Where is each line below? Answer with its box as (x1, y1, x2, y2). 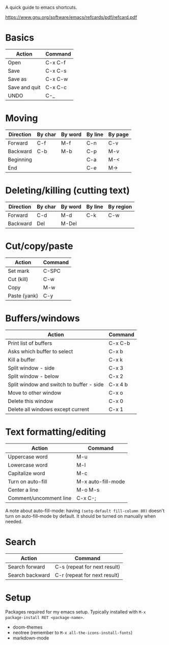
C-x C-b (108, 340, 130, 347)
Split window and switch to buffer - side (8, 381, 104, 388)
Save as (8, 75, 27, 82)
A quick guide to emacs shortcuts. (5, 5, 77, 10)
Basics (5, 32, 35, 44)
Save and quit (8, 83, 41, 91)
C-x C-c (45, 83, 67, 91)
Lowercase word (8, 461, 48, 468)
